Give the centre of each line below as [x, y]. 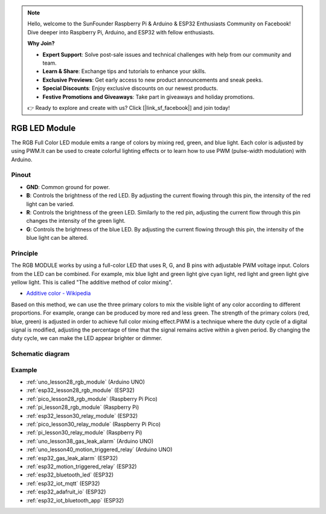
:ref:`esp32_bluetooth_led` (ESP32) [70, 475]
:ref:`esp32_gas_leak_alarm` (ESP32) [72, 458]
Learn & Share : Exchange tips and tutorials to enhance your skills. [124, 71]
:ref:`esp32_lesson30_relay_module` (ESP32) [82, 416]
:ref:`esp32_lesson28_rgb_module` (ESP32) [81, 390]
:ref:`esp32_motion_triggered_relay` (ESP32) [81, 466]
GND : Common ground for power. [68, 187]
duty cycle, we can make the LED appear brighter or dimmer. [87, 338]
